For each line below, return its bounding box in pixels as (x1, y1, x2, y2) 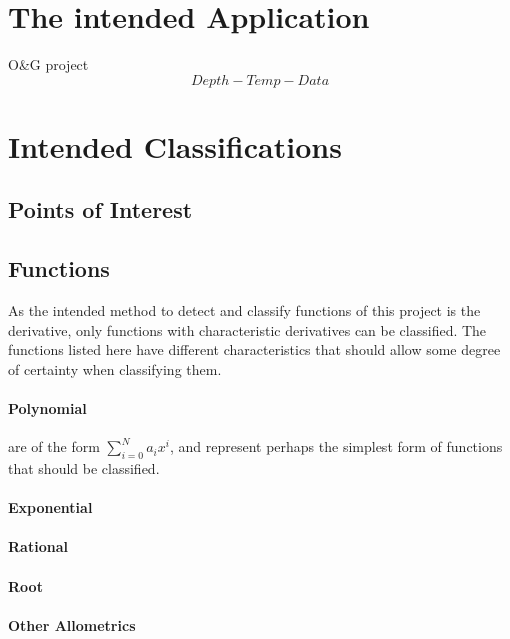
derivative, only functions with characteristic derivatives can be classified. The (8, 319, 487, 340)
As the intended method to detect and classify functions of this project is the (8, 300, 481, 321)
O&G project (8, 54, 89, 75)
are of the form (8, 436, 100, 457)
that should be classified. (8, 458, 160, 479)
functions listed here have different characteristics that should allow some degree (8, 339, 501, 360)
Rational (8, 536, 68, 557)
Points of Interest (8, 194, 193, 225)
